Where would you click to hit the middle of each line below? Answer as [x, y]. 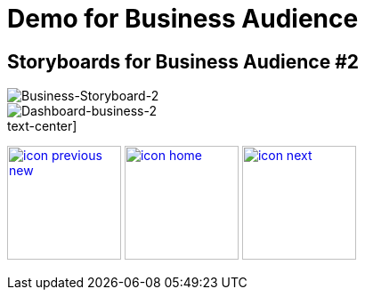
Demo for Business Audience [183, 19]
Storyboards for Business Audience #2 [183, 61]
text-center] [42, 126]
